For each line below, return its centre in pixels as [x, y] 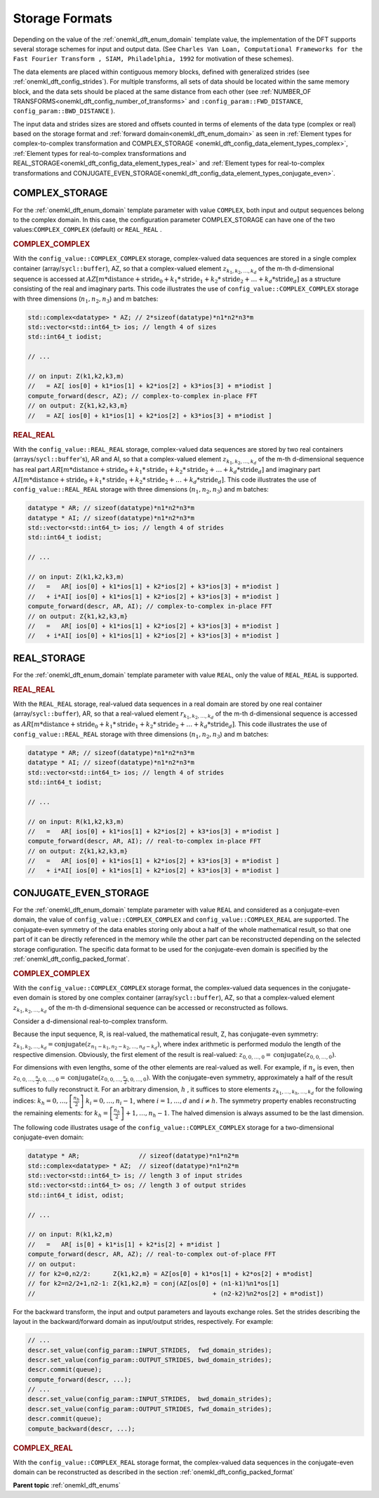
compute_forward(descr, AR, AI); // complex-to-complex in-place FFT [150, 606]
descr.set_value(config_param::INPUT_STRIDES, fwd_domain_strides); [150, 1350]
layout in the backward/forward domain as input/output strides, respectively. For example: [143, 1322]
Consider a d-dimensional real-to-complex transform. [91, 1021]
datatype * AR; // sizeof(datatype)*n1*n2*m [133, 1156]
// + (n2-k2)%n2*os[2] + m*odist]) [176, 1293]
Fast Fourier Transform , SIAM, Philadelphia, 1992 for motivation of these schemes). [153, 59]
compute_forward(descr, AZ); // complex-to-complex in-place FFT [142, 396]
